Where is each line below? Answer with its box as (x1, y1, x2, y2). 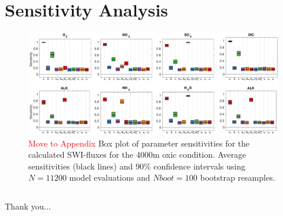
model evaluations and (69, 171, 150, 184)
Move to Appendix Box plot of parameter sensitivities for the (28, 137, 250, 149)
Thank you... (5, 200, 51, 212)
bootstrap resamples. (200, 171, 275, 184)
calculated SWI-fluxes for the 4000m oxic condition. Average (28, 148, 246, 161)
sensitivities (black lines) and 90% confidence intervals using (28, 159, 245, 172)
